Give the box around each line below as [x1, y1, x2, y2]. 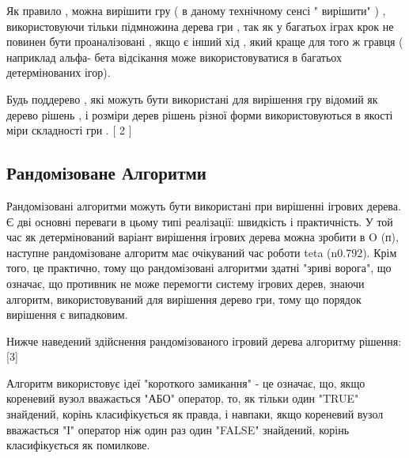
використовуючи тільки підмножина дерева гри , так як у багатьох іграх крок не [6, 17, 394, 34]
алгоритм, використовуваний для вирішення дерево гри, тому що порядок [6, 290, 362, 307]
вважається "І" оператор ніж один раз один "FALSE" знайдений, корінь [6, 421, 350, 437]
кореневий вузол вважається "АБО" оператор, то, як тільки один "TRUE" [6, 390, 359, 407]
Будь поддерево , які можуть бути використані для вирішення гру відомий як [6, 90, 378, 107]
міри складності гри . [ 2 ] [6, 122, 132, 138]
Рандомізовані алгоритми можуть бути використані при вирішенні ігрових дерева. [6, 197, 401, 214]
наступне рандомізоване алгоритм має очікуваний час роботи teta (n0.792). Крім [6, 244, 397, 260]
